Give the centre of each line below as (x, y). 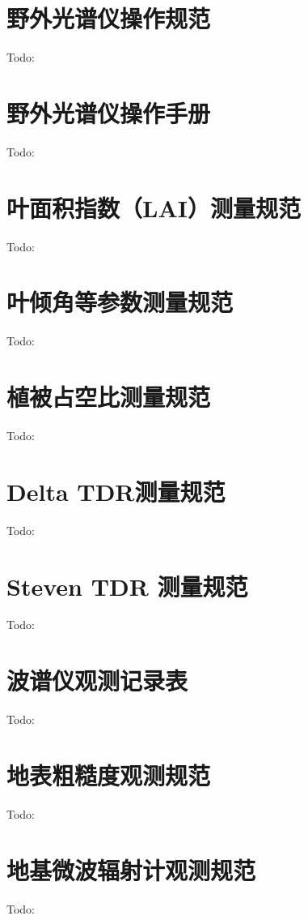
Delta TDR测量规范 (116, 491)
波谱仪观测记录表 (97, 680)
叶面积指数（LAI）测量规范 (154, 207)
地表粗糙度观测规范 (109, 775)
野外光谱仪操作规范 (109, 18)
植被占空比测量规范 (109, 397)
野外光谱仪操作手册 (109, 112)
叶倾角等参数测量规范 (120, 302)
